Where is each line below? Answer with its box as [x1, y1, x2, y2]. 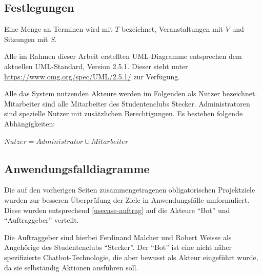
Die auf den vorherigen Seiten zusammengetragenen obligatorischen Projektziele [4, 184, 255, 195]
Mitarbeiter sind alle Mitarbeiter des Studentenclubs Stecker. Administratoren [4, 98, 250, 109]
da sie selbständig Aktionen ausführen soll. [4, 262, 138, 272]
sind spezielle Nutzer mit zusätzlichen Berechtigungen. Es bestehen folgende [4, 108, 243, 119]
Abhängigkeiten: [4, 118, 55, 129]
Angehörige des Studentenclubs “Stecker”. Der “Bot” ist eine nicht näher [4, 242, 232, 252]
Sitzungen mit [4, 33, 48, 44]
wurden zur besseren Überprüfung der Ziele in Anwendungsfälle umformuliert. [4, 194, 250, 205]
